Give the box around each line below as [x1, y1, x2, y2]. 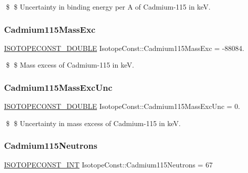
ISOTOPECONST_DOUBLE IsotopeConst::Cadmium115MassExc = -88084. [4, 42, 244, 53]
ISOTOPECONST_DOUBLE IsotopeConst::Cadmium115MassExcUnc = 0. [4, 101, 240, 111]
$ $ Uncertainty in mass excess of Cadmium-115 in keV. [6, 118, 181, 128]
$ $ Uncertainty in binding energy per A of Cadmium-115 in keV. [6, 2, 211, 12]
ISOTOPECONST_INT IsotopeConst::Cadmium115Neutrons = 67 [4, 159, 213, 169]
